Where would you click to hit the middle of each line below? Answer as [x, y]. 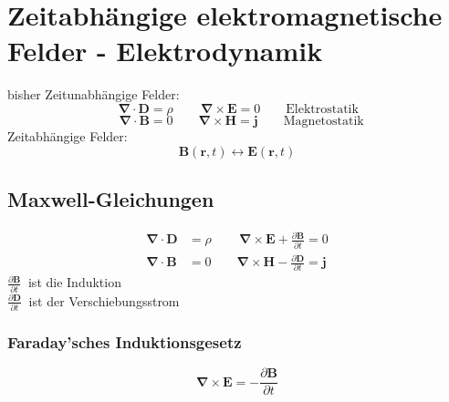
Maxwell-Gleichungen [111, 198]
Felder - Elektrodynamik [165, 51]
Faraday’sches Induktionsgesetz [125, 341]
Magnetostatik [324, 121]
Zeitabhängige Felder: [68, 135]
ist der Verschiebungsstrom [104, 300]
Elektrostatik [322, 109]
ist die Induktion [74, 282]
